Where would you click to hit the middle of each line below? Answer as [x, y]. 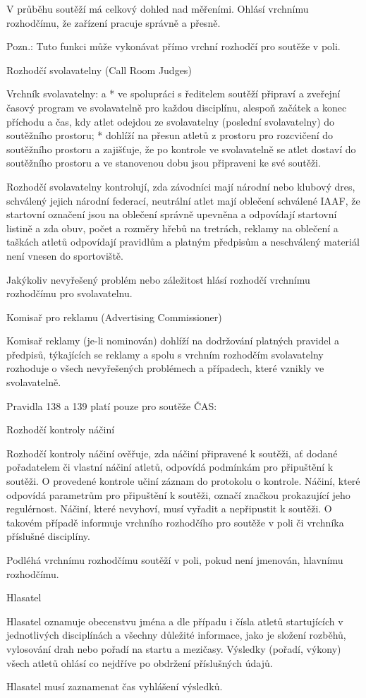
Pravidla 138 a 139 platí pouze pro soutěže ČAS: [112, 405]
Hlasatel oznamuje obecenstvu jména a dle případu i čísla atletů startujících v [175, 621]
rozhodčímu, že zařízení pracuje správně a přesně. [114, 22]
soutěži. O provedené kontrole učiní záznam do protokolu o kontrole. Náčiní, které [183, 481]
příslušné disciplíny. [48, 536]
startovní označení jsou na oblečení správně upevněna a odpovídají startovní [172, 214]
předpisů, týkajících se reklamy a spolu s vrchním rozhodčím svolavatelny [165, 354]
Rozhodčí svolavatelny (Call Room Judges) [99, 70]
